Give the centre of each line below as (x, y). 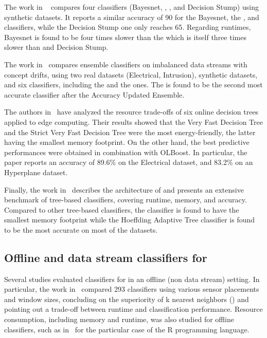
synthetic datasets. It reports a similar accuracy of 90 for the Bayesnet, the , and (132, 17)
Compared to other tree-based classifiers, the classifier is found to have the (122, 209)
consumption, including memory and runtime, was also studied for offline (119, 319)
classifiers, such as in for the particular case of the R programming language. (127, 329)
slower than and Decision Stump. (56, 47)
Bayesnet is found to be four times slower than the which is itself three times (125, 37)
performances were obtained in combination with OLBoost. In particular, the (126, 152)
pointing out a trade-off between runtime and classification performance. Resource (133, 309)
